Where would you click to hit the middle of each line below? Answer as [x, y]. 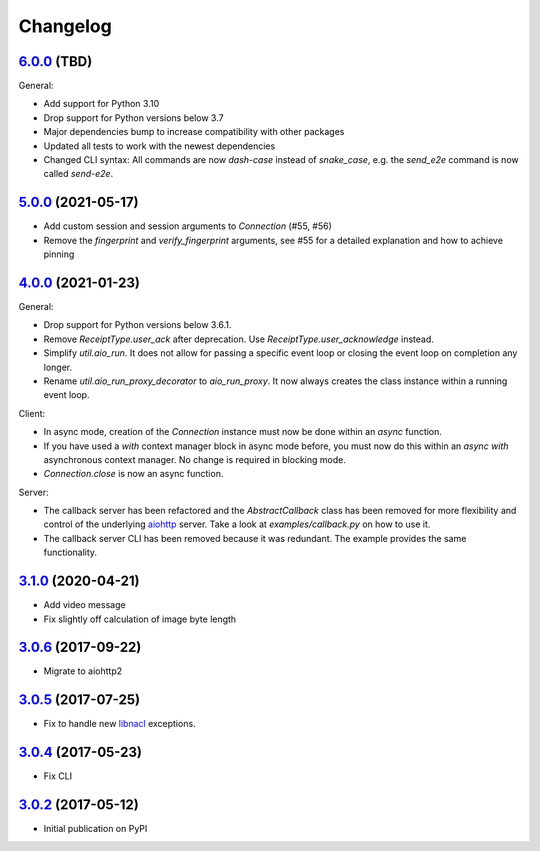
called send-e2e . [78, 174]
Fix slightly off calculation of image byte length [140, 619]
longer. [58, 367]
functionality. [70, 552]
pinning [59, 254]
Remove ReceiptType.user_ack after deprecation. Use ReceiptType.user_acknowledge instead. [238, 339]
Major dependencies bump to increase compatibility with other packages [194, 132]
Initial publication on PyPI [95, 829]
